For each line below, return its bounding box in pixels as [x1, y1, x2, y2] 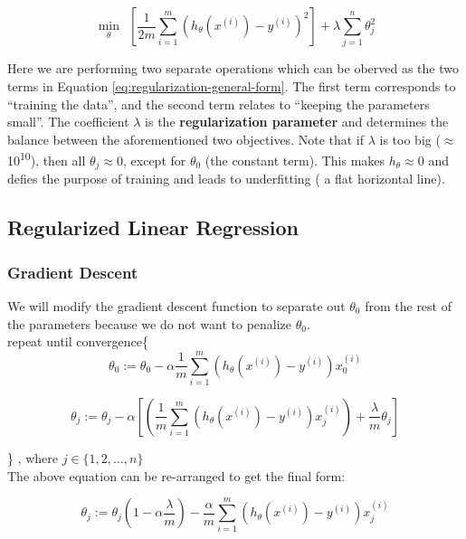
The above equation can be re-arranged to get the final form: [7, 466, 346, 485]
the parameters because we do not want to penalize [7, 314, 292, 333]
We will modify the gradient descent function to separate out [7, 297, 346, 315]
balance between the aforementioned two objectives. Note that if [7, 129, 365, 148]
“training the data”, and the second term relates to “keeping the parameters [7, 94, 430, 113]
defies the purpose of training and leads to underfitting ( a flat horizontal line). [7, 169, 445, 188]
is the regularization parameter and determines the [145, 112, 449, 131]
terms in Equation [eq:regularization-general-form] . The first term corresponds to [7, 76, 456, 95]
